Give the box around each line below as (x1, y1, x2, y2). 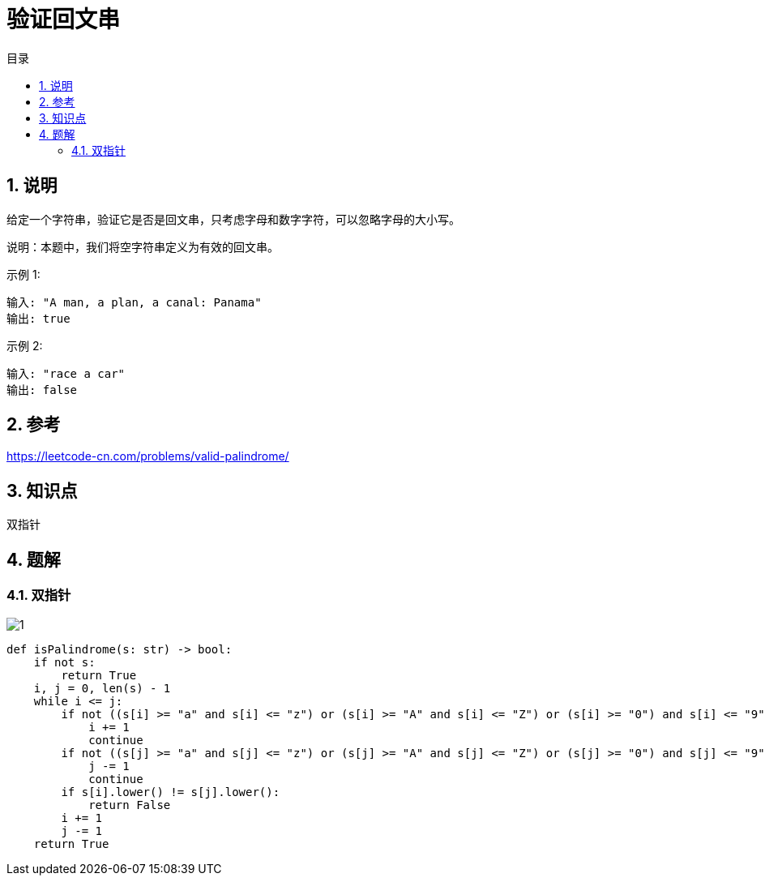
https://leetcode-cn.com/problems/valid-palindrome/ (6, 449, 289, 464)
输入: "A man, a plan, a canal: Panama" (6, 295, 262, 309)
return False (88, 798, 171, 811)
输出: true (6, 311, 71, 325)
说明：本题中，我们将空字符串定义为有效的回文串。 (6, 239, 279, 254)
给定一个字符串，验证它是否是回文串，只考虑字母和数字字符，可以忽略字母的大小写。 (6, 212, 460, 226)
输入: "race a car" (6, 366, 126, 380)
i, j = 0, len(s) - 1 (33, 681, 171, 695)
